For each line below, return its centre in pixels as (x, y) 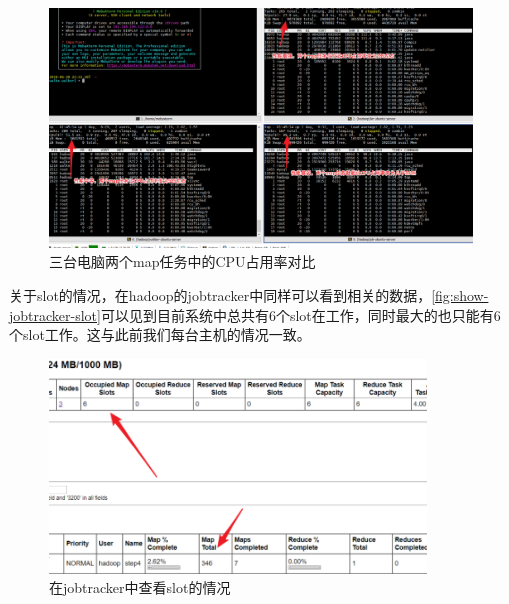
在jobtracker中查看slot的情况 (140, 587)
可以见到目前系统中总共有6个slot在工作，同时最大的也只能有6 (300, 314)
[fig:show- (460, 294)
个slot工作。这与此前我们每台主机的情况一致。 (160, 334)
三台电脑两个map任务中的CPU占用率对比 (182, 261)
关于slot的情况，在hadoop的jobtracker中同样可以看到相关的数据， (220, 294)
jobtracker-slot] (55, 314)
